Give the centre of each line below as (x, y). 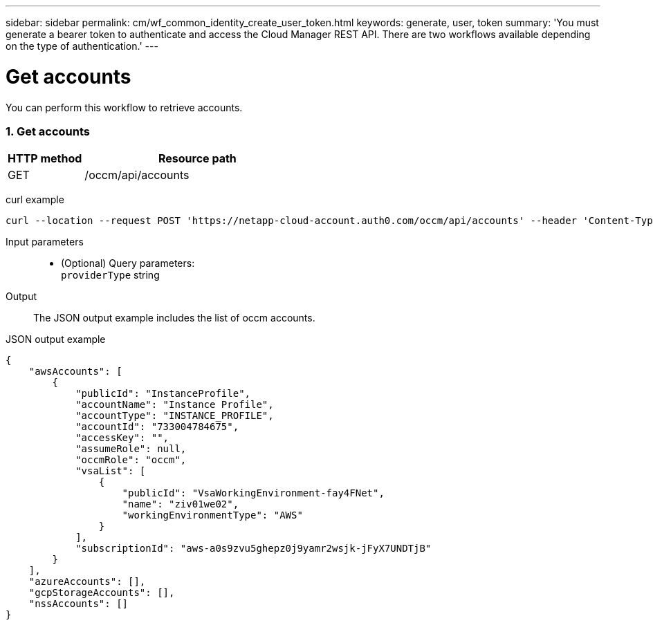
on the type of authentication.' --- (82, 46)
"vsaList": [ (111, 471)
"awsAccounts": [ (75, 372)
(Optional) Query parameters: (128, 263)
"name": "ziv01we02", (181, 504)
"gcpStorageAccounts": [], (102, 593)
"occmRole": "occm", (131, 460)
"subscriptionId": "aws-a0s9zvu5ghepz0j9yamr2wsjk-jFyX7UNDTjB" (254, 549)
